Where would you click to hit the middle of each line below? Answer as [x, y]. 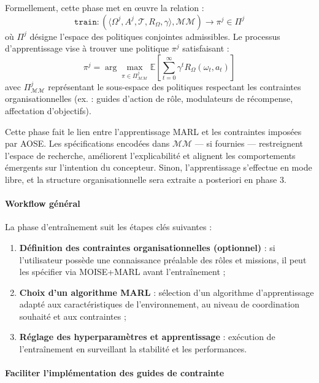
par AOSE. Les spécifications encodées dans [87, 143]
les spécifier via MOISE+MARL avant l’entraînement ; [122, 272]
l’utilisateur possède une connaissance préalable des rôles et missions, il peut [163, 259]
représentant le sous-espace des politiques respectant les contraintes [175, 86]
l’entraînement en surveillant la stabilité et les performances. [133, 349]
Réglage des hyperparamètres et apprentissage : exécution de [147, 337]
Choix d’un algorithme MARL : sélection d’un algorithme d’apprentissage [167, 292]
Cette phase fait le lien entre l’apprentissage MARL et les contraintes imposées [153, 131]
